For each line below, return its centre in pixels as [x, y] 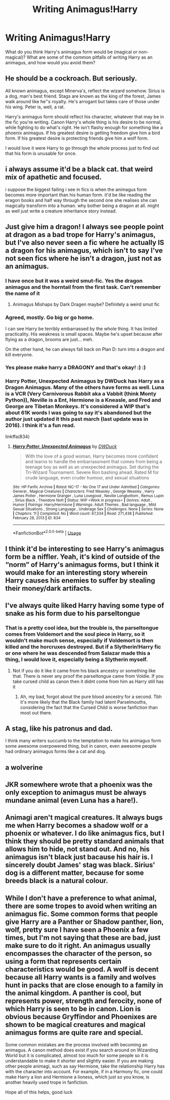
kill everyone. [19, 354]
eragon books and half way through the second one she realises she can [81, 200]
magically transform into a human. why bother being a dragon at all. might [82, 206]
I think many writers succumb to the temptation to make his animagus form [83, 741]
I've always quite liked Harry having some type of [85, 606]
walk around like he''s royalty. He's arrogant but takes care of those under [82, 101]
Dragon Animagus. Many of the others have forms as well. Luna [85, 387]
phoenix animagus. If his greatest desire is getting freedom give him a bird [83, 133]
